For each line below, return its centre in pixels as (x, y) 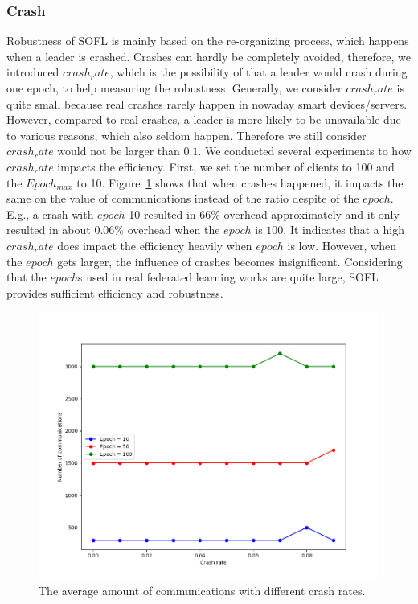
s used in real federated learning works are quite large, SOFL (228, 277)
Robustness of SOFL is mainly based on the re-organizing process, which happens (208, 41)
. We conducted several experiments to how (305, 151)
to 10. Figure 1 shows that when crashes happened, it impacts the (240, 182)
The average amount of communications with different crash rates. (202, 590)
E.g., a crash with (50, 214)
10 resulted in (162, 214)
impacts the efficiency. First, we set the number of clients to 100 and (226, 166)
